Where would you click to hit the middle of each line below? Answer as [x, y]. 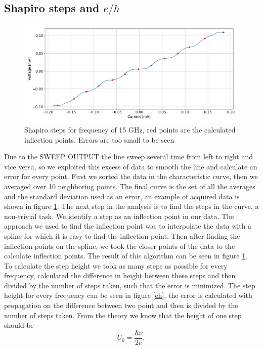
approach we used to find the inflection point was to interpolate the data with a [128, 226]
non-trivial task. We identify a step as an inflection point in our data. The [119, 216]
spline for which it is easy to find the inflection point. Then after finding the [122, 235]
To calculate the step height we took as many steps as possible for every [116, 265]
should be [19, 325]
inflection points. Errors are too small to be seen [99, 139]
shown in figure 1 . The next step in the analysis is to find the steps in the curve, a [131, 206]
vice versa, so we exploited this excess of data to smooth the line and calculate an [131, 166]
